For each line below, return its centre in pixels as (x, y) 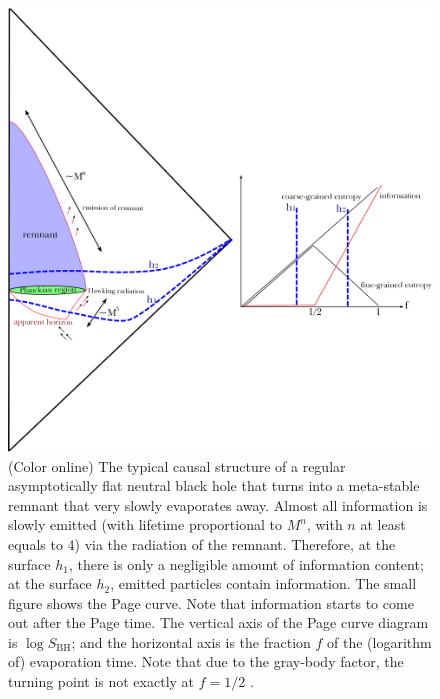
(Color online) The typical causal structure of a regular (177, 465)
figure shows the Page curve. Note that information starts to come (211, 602)
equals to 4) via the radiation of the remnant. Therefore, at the (202, 543)
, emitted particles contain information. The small (263, 583)
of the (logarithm (379, 641)
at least (383, 524)
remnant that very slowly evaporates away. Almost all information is (218, 504)
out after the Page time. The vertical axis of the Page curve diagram (218, 622)
